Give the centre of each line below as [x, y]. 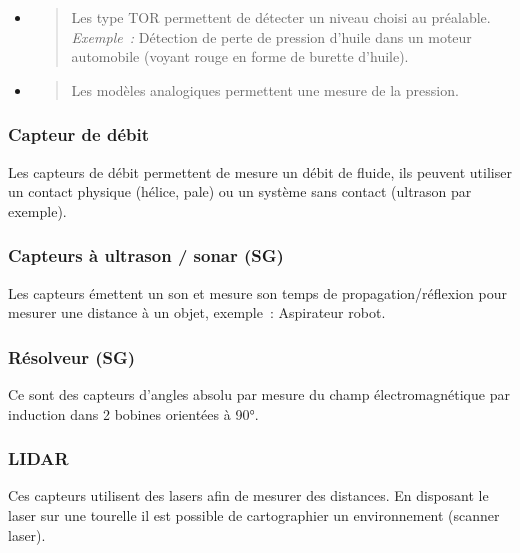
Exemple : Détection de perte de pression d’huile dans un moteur [271, 36]
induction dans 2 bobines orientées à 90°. [133, 413]
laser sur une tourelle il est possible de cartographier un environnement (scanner [254, 515]
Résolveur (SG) [72, 356]
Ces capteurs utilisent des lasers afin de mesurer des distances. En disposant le [248, 495]
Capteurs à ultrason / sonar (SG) [146, 255]
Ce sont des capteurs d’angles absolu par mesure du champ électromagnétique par [259, 394]
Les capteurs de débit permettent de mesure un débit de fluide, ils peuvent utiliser [260, 171]
